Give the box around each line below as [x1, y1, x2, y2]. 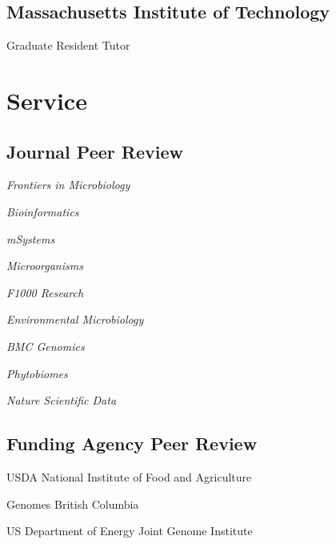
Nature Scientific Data [6, 392, 117, 409]
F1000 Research [6, 284, 84, 300]
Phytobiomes [6, 365, 68, 381]
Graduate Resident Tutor [6, 37, 130, 54]
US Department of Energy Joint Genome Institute [6, 522, 253, 539]
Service [6, 83, 87, 116]
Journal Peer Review [6, 139, 183, 163]
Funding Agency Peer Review [6, 431, 258, 456]
